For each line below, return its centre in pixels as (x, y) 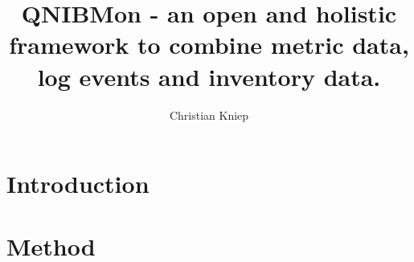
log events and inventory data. (209, 76)
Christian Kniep (209, 115)
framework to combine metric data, (209, 45)
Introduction (78, 184)
